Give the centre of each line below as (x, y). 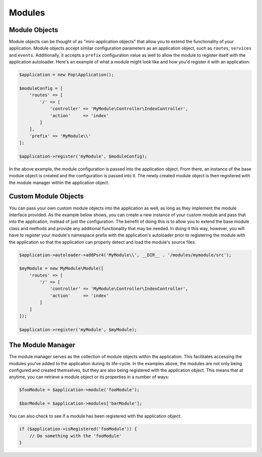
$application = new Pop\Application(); (66, 75)
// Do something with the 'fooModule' (75, 436)
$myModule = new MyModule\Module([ (61, 269)
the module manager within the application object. (59, 183)
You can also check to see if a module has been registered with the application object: (95, 416)
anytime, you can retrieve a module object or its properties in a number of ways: (89, 377)
